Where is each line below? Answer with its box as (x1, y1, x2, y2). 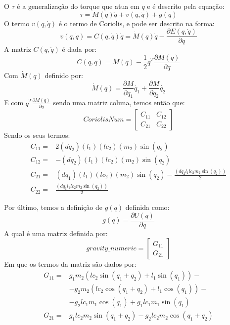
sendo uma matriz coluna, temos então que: (53, 97, 185, 108)
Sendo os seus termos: (4, 130, 70, 140)
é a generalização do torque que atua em (17, 1, 139, 11)
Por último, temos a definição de (4, 202, 103, 212)
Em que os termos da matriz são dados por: (4, 259, 137, 269)
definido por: (45, 70, 83, 80)
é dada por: (62, 44, 97, 54)
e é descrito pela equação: (147, 1, 225, 11)
